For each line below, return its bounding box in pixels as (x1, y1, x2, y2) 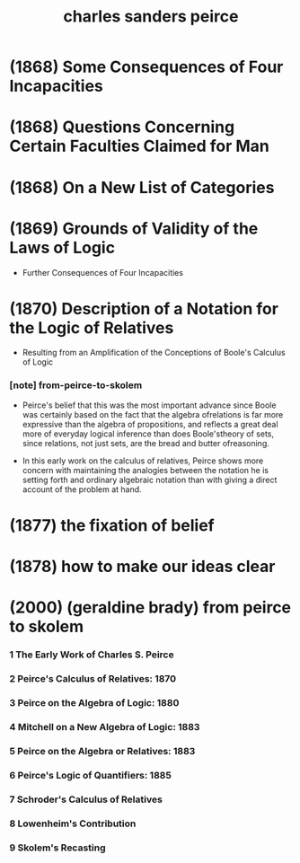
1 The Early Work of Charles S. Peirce (9, 648, 174, 661)
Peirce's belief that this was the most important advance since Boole (22, 400, 277, 410)
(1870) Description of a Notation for (9, 298, 278, 319)
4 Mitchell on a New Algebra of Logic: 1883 (9, 720, 200, 733)
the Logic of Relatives (9, 317, 174, 338)
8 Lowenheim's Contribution (9, 817, 137, 830)
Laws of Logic (9, 237, 115, 258)
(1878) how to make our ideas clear (9, 557, 276, 577)
